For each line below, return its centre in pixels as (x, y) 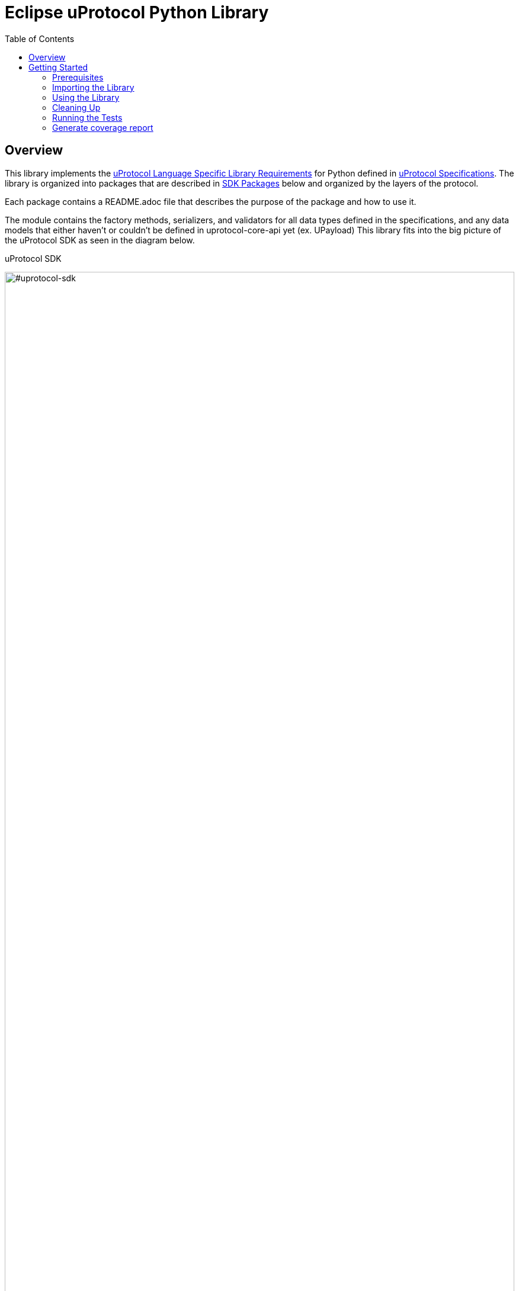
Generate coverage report (103, 127)
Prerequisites (78, 77)
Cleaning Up (76, 107)
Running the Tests (87, 117)
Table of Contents (40, 38)
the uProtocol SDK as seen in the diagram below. (100, 240)
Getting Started (58, 67)
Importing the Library (93, 87)
